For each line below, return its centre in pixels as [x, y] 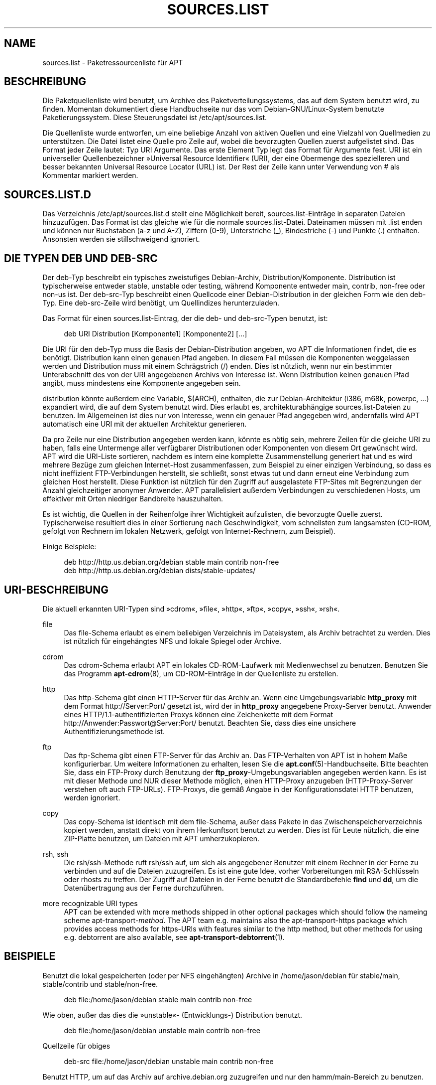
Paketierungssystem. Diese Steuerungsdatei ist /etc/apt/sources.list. [155, 118]
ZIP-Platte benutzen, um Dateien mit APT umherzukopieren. [162, 838]
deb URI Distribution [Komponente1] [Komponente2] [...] [156, 334]
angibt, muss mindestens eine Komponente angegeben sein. [142, 383]
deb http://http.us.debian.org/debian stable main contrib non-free [171, 562]
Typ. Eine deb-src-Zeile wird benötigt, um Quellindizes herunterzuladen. [161, 303]
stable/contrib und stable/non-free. [100, 984]
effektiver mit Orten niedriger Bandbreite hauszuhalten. [133, 499]
